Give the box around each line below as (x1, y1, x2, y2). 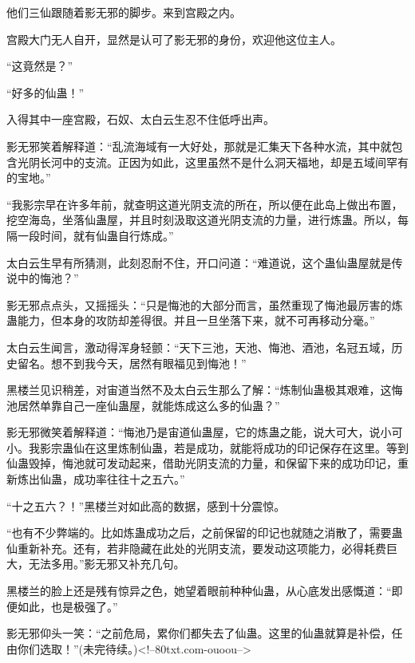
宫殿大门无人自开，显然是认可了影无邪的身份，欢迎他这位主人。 (6, 30, 342, 47)
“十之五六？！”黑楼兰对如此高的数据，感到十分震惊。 (6, 497, 286, 514)
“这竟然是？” (6, 57, 73, 74)
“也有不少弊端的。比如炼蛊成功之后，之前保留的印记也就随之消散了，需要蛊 (6, 524, 403, 541)
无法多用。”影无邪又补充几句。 (28, 555, 185, 572)
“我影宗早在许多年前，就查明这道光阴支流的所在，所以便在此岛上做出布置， (6, 195, 403, 212)
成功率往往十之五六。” (73, 471, 185, 487)
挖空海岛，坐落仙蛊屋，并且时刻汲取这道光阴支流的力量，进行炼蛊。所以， (6, 211, 397, 228)
